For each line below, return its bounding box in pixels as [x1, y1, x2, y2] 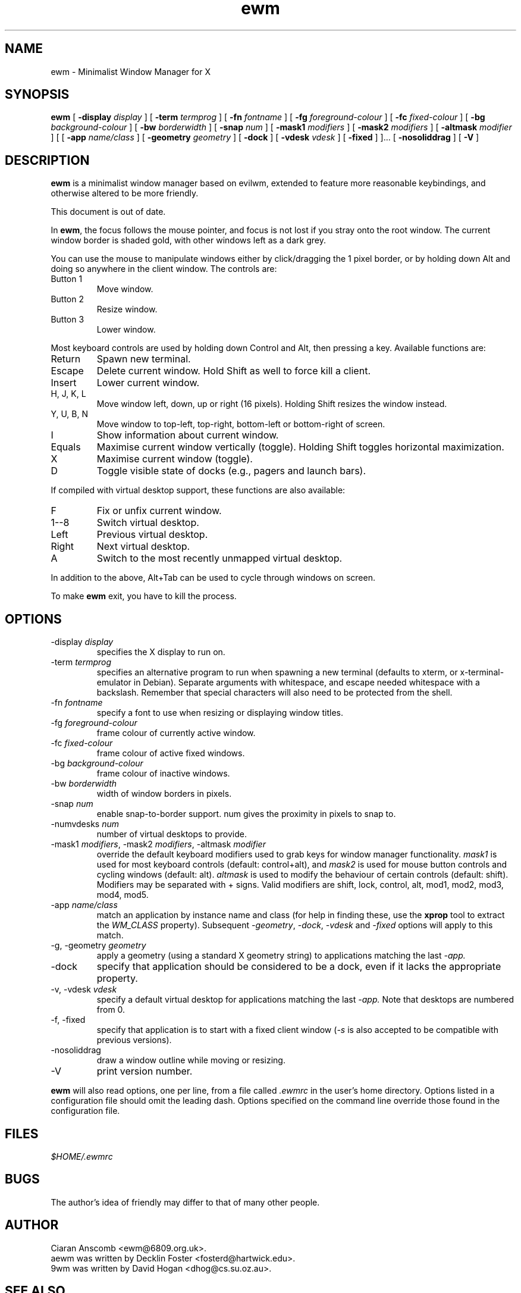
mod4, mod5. [96, 890, 149, 900]
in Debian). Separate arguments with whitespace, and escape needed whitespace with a [133, 677, 480, 688]
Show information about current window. [96, 429, 279, 442]
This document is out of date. [51, 206, 166, 217]
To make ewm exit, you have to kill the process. [51, 591, 237, 602]
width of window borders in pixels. [96, 788, 232, 799]
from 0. [96, 1004, 125, 1015]
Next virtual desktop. [96, 540, 190, 553]
